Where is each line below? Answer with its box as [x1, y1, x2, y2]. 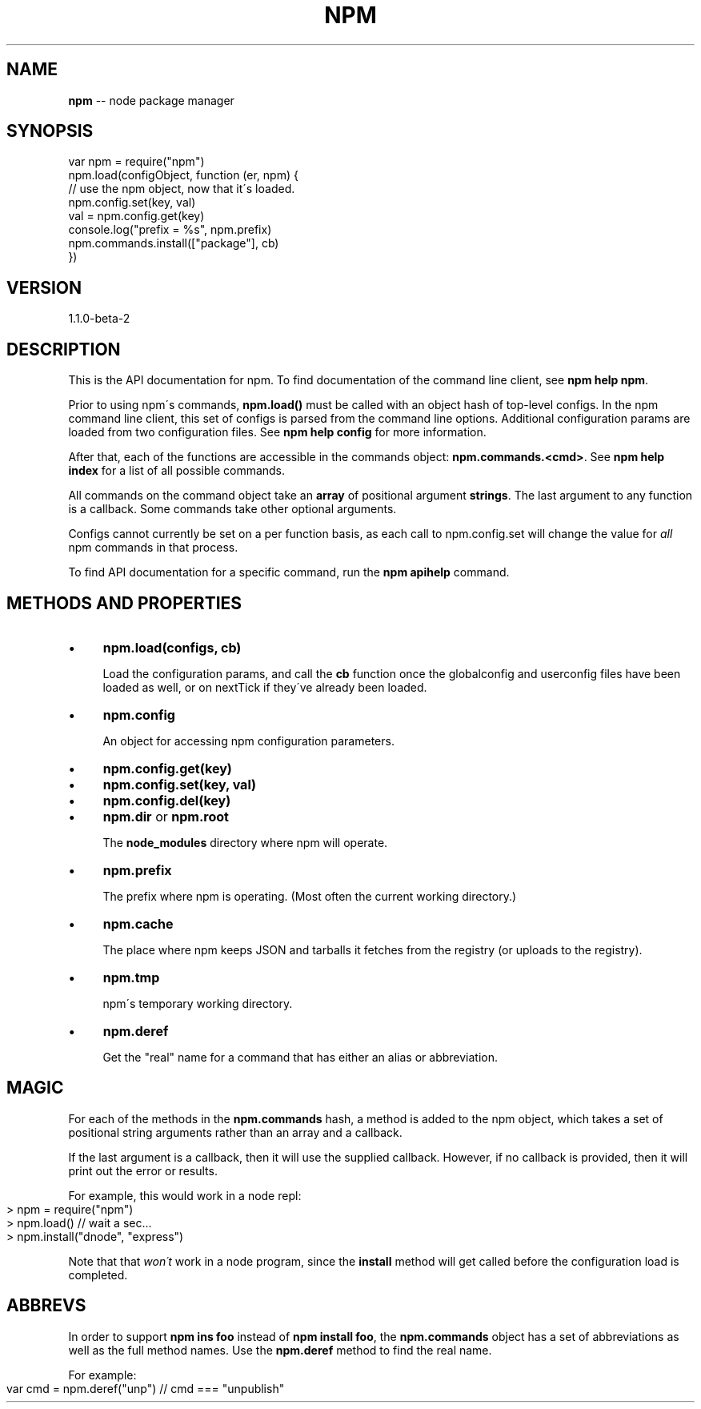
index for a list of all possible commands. [68, 464, 286, 478]
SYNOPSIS [6, 121, 94, 142]
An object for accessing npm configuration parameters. [102, 733, 395, 748]
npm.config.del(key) [102, 792, 231, 809]
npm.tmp [102, 969, 160, 985]
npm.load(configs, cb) [102, 639, 242, 656]
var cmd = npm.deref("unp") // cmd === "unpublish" [6, 1381, 285, 1395]
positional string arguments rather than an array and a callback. [68, 1125, 403, 1139]
